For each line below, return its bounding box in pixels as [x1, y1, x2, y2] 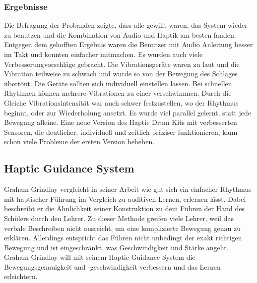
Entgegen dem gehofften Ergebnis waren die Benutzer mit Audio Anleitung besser [4, 39, 253, 50]
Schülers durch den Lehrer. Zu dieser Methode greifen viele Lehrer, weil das [4, 213, 234, 223]
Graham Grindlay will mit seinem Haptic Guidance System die [4, 252, 195, 262]
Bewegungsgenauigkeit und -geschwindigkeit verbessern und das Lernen [4, 261, 221, 272]
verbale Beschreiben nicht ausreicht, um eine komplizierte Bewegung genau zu [4, 223, 241, 233]
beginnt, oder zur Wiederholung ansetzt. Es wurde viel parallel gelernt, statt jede [4, 107, 252, 117]
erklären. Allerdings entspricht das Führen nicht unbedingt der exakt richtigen [4, 232, 242, 243]
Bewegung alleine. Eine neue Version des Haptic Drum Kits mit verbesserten [4, 117, 237, 127]
